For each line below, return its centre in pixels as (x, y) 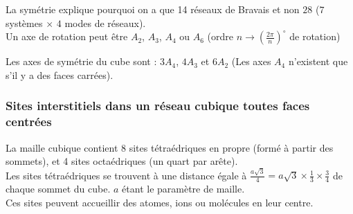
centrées (29, 122)
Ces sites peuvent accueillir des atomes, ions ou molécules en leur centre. (160, 202)
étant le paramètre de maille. (183, 189)
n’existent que (318, 61)
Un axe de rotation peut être (67, 36)
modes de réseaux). (105, 23)
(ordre (220, 36)
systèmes (24, 23)
